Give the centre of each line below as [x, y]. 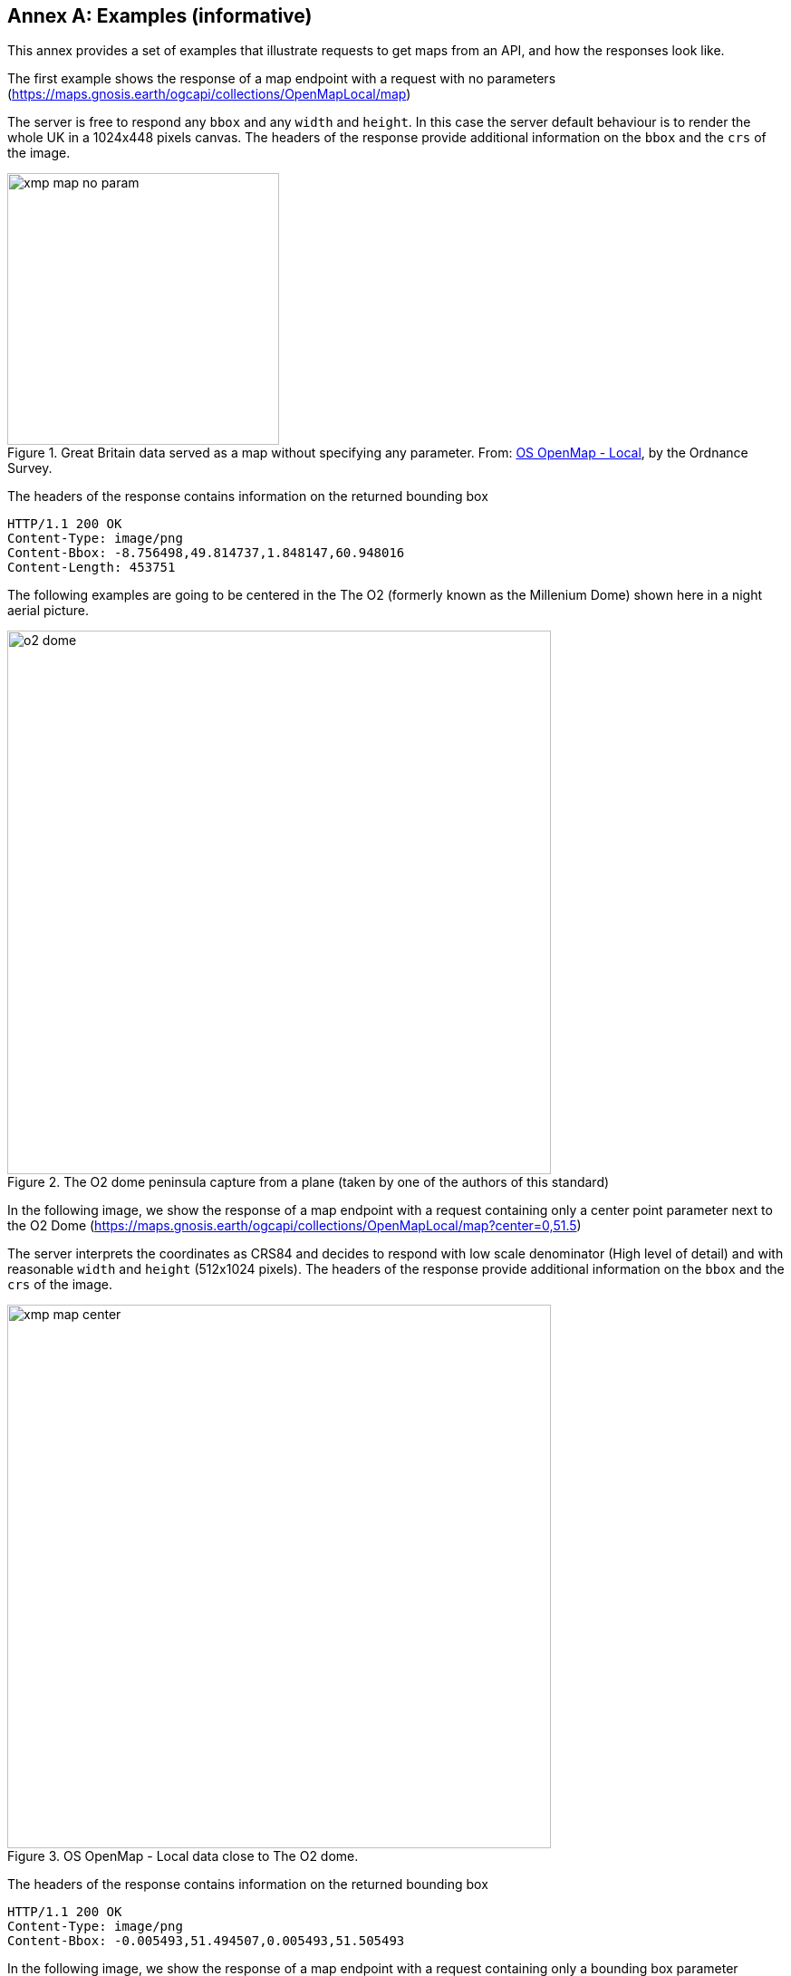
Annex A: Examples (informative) [160, 16]
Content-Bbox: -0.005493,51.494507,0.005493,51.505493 [206, 1941]
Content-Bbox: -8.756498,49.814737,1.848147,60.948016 [206, 553]
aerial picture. [48, 611]
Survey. [30, 468]
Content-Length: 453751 [92, 568]
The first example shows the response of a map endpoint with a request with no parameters [282, 79]
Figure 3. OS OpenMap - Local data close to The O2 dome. [183, 1856]
